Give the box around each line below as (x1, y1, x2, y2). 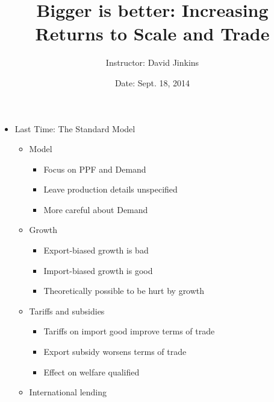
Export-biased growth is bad (43, 244, 149, 257)
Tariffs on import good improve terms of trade (43, 325, 215, 337)
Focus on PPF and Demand (43, 162, 146, 175)
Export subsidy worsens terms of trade (43, 345, 187, 358)
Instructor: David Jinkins (105, 56, 199, 69)
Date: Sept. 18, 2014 (114, 76, 190, 89)
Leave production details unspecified (43, 183, 178, 196)
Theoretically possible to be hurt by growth (43, 284, 205, 297)
